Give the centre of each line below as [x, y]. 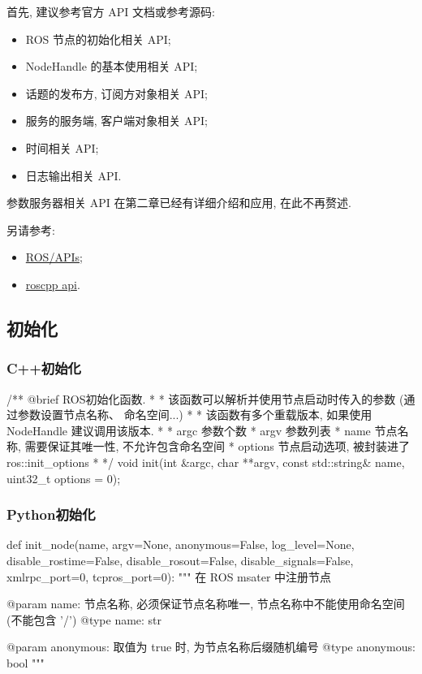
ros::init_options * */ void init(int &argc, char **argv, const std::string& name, [206, 462]
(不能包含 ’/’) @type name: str [84, 619]
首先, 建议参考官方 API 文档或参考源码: [111, 11]
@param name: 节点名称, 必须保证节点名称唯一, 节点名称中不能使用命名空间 [206, 604]
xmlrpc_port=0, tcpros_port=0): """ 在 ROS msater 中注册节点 [169, 576]
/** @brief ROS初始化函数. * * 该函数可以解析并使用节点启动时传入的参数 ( [205, 398]
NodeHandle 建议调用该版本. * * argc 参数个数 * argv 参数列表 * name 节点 [202, 430]
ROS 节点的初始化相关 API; [98, 39]
